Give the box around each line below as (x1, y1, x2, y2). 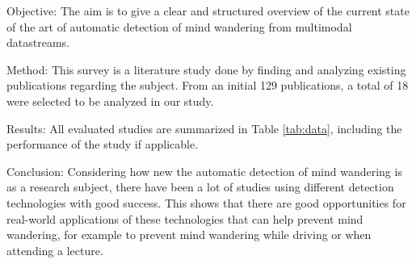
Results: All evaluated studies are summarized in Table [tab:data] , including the (6, 119, 402, 136)
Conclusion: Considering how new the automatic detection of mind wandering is (6, 162, 402, 179)
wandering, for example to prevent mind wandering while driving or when (6, 226, 372, 243)
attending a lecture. (6, 241, 103, 258)
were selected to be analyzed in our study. (6, 92, 214, 109)
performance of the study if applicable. (6, 136, 199, 153)
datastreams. (6, 34, 69, 51)
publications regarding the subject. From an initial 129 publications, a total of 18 (6, 77, 409, 94)
